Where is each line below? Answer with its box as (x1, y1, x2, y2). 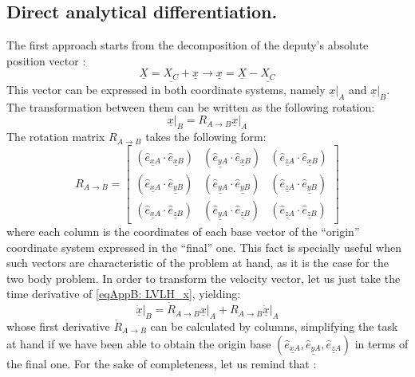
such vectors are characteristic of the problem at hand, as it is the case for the (6, 254, 389, 271)
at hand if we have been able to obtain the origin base (6, 335, 271, 351)
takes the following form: (145, 128, 267, 145)
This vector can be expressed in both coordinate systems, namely (6, 81, 326, 98)
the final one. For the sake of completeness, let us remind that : (6, 355, 317, 371)
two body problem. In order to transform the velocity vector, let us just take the (6, 269, 401, 286)
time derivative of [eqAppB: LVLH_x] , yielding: (6, 285, 241, 302)
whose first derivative (6, 317, 110, 334)
